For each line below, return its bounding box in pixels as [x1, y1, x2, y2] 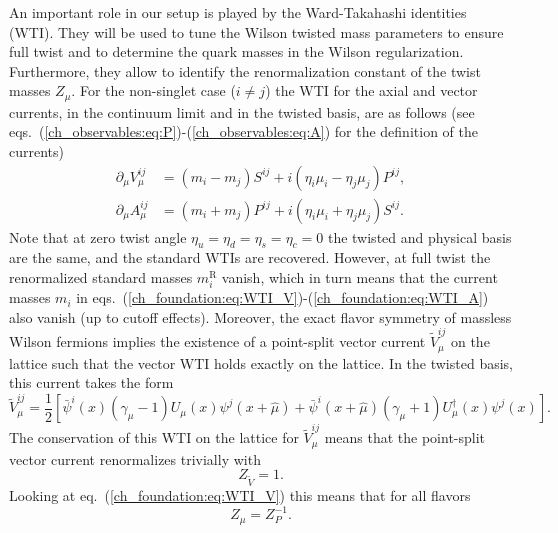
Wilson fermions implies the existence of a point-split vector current [9, 331, 426, 352]
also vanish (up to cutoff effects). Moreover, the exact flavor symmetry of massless [9, 306, 512, 327]
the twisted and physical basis [327, 226, 512, 247]
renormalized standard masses [9, 267, 193, 288]
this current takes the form [9, 372, 174, 393]
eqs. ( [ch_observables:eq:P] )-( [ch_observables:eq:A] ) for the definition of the [9, 121, 478, 142]
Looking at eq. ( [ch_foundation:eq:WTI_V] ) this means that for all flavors [9, 485, 471, 505]
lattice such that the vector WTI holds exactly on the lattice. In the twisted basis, [9, 352, 513, 373]
